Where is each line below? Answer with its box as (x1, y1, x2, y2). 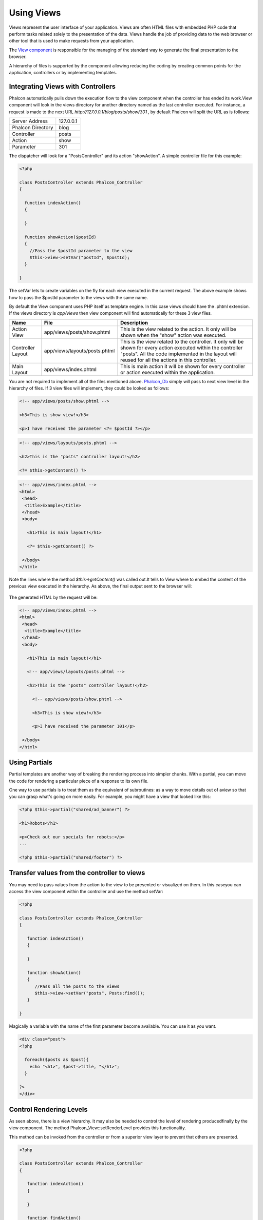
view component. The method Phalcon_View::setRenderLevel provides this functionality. (9, 1125, 186, 1131)
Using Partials (9, 758, 53, 767)
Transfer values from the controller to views (9, 869, 146, 877)
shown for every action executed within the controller (120, 344, 243, 351)
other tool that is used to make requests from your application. (9, 38, 134, 44)
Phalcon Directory (12, 124, 54, 131)
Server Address (12, 118, 48, 124)
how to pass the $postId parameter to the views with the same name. (9, 294, 148, 300)
